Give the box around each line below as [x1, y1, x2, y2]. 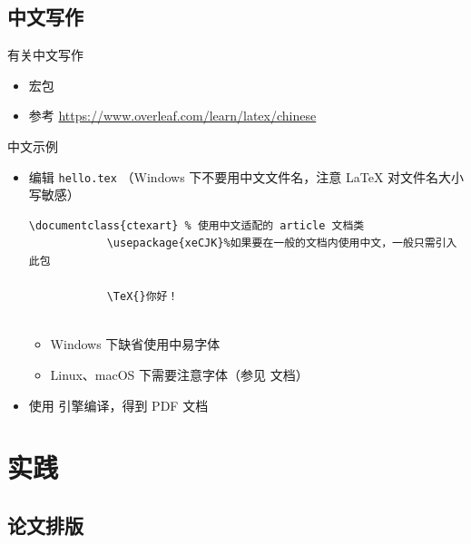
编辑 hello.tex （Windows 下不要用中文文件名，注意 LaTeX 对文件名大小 [28, 167, 465, 186]
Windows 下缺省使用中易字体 [50, 335, 221, 354]
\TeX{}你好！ [106, 290, 179, 304]
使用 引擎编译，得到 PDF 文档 [28, 395, 209, 414]
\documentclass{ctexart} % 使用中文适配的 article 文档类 [28, 219, 365, 232]
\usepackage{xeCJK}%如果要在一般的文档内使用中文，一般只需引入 [106, 237, 457, 250]
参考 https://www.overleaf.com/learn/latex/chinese [28, 106, 317, 125]
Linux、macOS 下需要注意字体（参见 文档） [50, 364, 309, 384]
